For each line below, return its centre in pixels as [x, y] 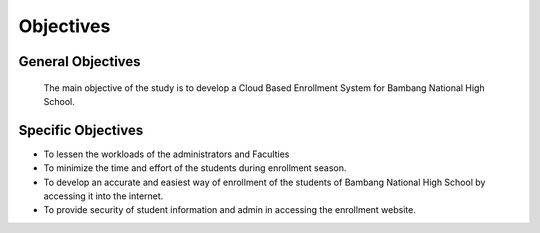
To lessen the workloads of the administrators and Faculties [166, 154]
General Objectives [79, 61]
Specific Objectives [81, 130]
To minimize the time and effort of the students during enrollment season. [195, 168]
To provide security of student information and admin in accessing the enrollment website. [230, 210]
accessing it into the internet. [103, 196]
